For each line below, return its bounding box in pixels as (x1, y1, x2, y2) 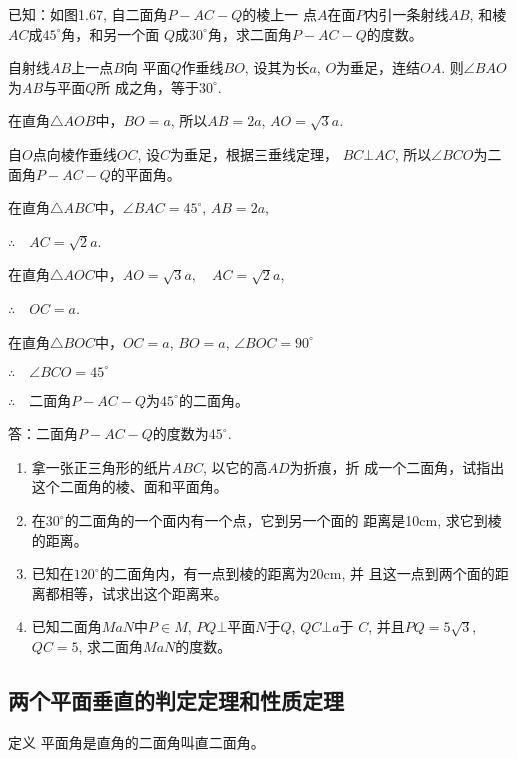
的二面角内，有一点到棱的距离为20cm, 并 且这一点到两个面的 (99, 563, 495, 584)
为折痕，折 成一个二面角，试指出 (289, 456, 505, 477)
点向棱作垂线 (32, 143, 117, 164)
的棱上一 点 (242, 4, 317, 24)
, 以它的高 (202, 456, 268, 477)
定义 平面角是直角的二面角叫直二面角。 (8, 731, 265, 752)
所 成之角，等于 (96, 76, 199, 97)
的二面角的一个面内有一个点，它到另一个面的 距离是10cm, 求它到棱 (64, 510, 502, 530)
